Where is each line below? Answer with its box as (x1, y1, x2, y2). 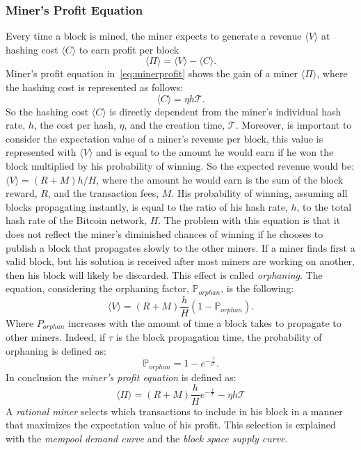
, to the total (296, 199, 352, 214)
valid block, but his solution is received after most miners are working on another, (6, 254, 355, 268)
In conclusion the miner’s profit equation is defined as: (6, 369, 236, 384)
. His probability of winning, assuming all (171, 186, 348, 200)
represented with (6, 145, 77, 159)
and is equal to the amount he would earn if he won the (96, 145, 334, 159)
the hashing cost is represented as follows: (6, 80, 184, 94)
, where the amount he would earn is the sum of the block (96, 172, 344, 186)
